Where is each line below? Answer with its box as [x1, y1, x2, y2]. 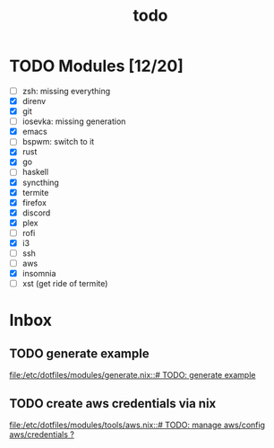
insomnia [21, 268, 56, 279]
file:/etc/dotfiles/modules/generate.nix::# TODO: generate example [9, 370, 256, 381]
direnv [21, 96, 47, 106]
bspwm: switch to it [21, 136, 95, 147]
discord [21, 207, 51, 218]
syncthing [21, 177, 60, 188]
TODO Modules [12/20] [9, 56, 184, 76]
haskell [21, 167, 49, 178]
